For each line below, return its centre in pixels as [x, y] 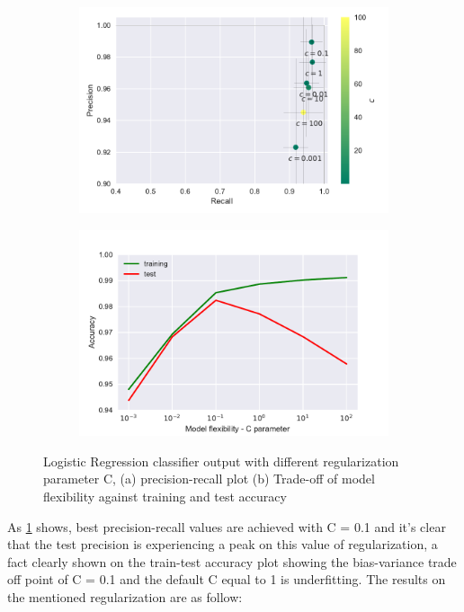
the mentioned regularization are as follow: [125, 597]
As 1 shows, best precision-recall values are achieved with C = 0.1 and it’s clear [227, 526]
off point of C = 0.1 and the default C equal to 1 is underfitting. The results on [227, 579]
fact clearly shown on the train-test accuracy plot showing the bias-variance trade [232, 561]
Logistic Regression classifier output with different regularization [221, 461]
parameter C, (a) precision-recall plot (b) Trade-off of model [209, 479]
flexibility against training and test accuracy [165, 497]
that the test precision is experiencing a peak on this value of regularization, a [223, 544]
